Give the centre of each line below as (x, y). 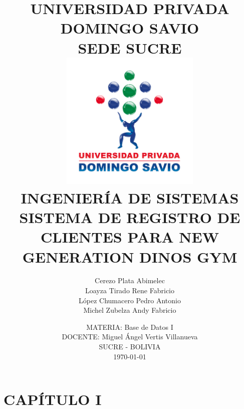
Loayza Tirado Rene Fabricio (130, 290)
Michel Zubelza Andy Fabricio (130, 310)
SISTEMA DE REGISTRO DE (130, 217)
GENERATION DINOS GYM (130, 256)
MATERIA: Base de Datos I (130, 327)
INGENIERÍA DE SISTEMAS (130, 197)
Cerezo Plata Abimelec (130, 280)
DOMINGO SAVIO (130, 28)
